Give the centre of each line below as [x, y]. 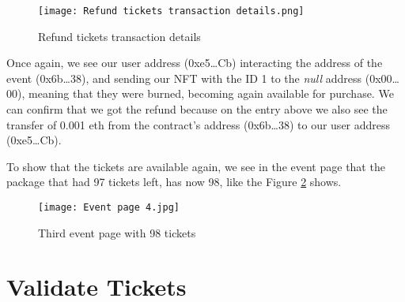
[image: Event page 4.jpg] [109, 207]
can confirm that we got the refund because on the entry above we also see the [197, 109]
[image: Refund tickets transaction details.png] [171, 11]
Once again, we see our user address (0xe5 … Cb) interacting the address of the [195, 63]
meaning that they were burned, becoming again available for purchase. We [211, 93]
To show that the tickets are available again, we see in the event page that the [196, 166]
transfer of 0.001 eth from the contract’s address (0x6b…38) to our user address [199, 124]
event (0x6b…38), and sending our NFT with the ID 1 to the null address [184, 78]
